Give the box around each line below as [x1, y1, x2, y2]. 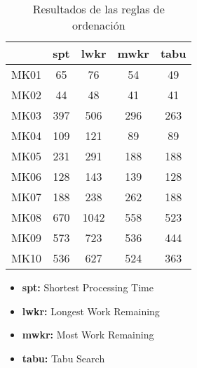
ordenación [72, 17, 125, 33]
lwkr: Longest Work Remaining [22, 303, 160, 318]
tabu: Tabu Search [22, 350, 105, 365]
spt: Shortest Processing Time [22, 280, 154, 294]
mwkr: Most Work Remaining [22, 327, 154, 342]
